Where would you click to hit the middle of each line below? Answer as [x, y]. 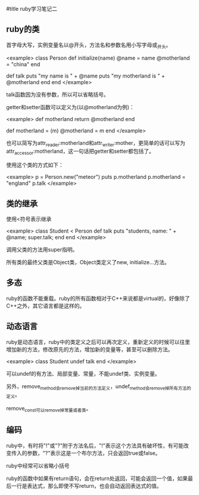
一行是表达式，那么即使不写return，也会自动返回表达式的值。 [86, 485]
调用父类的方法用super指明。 [42, 250]
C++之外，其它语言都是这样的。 [46, 305]
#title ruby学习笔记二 [32, 9]
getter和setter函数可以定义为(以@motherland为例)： [71, 107]
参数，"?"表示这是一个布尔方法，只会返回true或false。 [94, 453]
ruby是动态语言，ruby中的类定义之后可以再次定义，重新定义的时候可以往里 [98, 342]
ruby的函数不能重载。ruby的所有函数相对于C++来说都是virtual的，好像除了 [98, 298]
